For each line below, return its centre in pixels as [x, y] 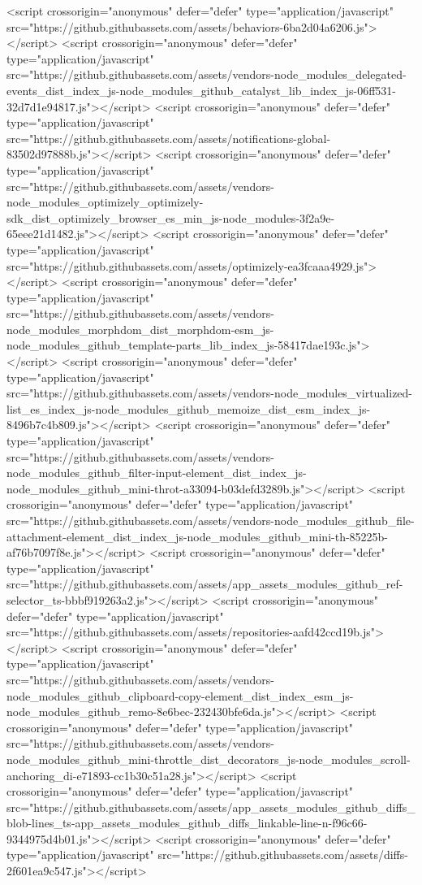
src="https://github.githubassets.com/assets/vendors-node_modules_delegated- [207, 74]
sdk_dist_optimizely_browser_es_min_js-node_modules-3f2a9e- [171, 217]
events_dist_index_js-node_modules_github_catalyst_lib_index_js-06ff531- [202, 90]
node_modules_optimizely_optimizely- [105, 202]
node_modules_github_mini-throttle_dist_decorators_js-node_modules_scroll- [209, 759]
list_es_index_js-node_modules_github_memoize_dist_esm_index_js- [189, 408]
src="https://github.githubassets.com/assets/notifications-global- [169, 138]
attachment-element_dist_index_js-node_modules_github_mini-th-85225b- [198, 536]
